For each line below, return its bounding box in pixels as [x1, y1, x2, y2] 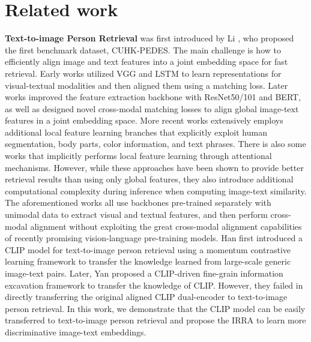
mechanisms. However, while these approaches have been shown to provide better [5, 161, 304, 173]
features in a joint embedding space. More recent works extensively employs [5, 114, 283, 127]
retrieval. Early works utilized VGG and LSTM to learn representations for [5, 67, 282, 79]
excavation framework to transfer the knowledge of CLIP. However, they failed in [5, 278, 303, 291]
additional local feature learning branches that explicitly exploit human [5, 125, 267, 138]
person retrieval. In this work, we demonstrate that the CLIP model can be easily [5, 302, 306, 314]
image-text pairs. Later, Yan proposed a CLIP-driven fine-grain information [5, 267, 283, 279]
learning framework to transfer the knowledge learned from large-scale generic [5, 255, 291, 268]
